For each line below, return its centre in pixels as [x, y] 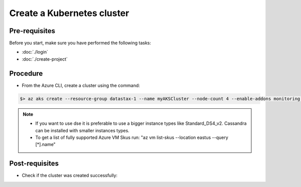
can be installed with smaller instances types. [83, 130]
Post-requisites [34, 164]
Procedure [26, 73]
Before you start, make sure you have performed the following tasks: [80, 43]
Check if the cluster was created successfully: [70, 175]
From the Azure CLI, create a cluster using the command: [81, 85]
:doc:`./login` [35, 52]
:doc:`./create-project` [45, 59]
